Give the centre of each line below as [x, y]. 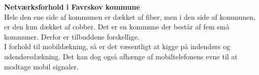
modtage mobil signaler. [41, 66]
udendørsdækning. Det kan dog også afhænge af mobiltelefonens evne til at [121, 56]
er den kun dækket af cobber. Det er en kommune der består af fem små [117, 27]
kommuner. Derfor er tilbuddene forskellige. [72, 36]
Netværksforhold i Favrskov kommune [72, 7]
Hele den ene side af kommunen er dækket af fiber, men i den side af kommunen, [130, 16]
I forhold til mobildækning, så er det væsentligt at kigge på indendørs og [117, 46]
